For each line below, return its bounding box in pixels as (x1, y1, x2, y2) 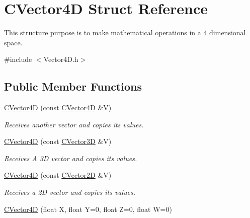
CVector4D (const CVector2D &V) (4, 170, 112, 180)
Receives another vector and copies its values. (4, 119, 144, 129)
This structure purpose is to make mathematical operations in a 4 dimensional (4, 27, 246, 38)
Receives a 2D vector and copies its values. (4, 187, 136, 197)
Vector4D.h (43, 54, 78, 64)
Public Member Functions (4, 79, 142, 94)
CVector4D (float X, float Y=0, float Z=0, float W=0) (4, 203, 172, 214)
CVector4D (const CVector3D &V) (4, 136, 112, 147)
